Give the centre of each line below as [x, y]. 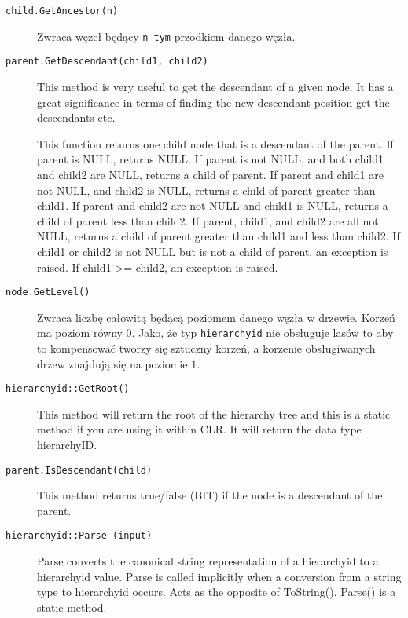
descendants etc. [76, 117]
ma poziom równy [80, 333]
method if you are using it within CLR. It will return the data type [199, 429]
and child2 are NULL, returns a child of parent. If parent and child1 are [210, 174]
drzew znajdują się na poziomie [112, 363]
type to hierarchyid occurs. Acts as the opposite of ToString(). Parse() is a [217, 592]
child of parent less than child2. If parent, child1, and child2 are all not [208, 220]
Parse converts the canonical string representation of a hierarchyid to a [208, 561]
